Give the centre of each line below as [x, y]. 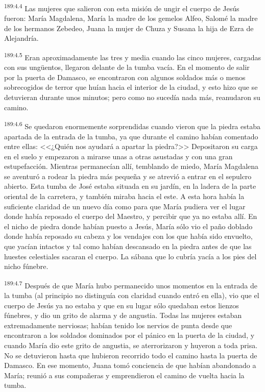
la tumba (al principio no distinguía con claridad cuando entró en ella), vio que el [132, 295]
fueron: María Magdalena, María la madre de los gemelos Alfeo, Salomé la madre [131, 18]
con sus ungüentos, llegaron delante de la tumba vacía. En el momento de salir [127, 67]
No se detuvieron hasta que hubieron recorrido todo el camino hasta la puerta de [131, 355]
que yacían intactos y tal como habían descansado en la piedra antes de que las [128, 246]
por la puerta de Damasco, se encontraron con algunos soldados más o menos [125, 77]
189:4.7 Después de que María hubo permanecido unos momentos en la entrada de [131, 284]
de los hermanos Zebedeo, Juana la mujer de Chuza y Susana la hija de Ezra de [129, 28]
